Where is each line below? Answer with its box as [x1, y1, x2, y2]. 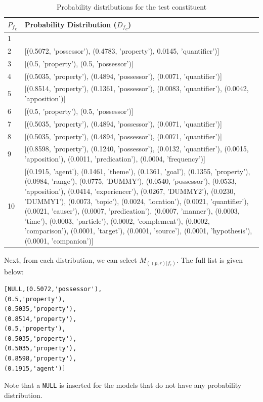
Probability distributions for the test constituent [56, 2, 207, 12]
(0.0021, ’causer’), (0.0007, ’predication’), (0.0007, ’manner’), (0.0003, [24, 206, 240, 216]
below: [4, 266, 24, 277]
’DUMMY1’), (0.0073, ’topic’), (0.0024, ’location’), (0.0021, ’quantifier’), [24, 195, 249, 206]
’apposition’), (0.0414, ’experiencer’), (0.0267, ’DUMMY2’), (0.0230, [24, 186, 236, 196]
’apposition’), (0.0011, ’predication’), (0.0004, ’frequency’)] [24, 153, 205, 164]
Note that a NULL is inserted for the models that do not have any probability [4, 380, 242, 390]
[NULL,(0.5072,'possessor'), [4, 285, 102, 293]
